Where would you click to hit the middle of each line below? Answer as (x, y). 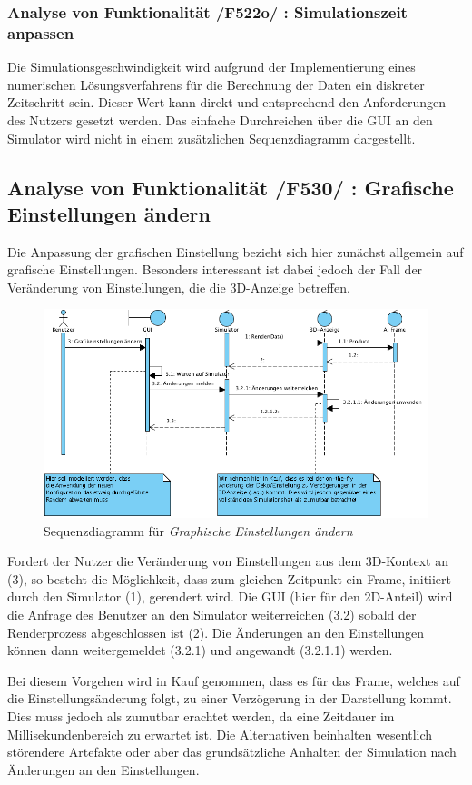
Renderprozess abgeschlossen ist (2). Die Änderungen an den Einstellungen (216, 632)
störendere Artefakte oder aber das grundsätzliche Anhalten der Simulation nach (232, 752)
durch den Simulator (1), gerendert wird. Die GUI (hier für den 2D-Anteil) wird (230, 596)
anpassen (41, 32)
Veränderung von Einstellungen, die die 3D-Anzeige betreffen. (179, 287)
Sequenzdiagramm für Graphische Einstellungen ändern (198, 530)
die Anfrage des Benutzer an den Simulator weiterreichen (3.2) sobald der (212, 614)
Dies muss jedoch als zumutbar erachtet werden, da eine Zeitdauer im (201, 715)
